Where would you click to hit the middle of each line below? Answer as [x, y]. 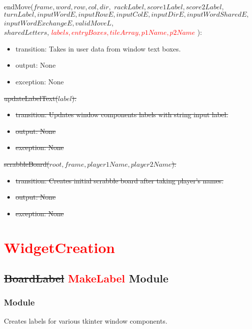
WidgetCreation [59, 247]
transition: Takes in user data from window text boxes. [98, 48]
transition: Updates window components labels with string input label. [122, 114]
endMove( [19, 6]
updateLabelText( [31, 98]
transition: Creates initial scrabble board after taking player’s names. [119, 180]
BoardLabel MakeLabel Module [86, 278]
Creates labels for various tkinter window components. [86, 320]
